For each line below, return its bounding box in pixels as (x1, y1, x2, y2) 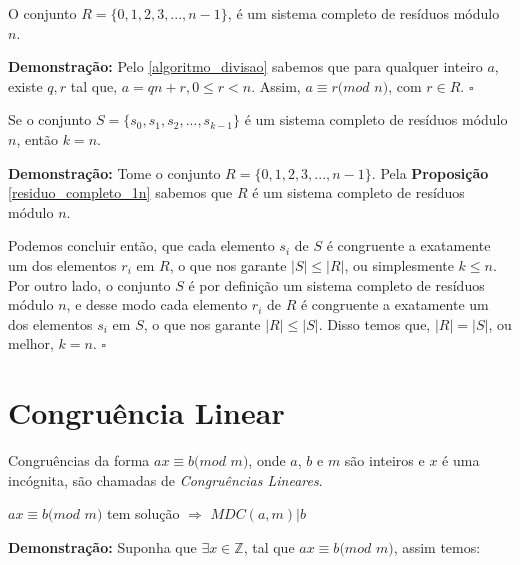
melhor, (8, 333, 54, 354)
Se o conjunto (8, 109, 92, 130)
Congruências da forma (8, 450, 150, 471)
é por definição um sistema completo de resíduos (188, 274, 485, 295)
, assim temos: (393, 536, 481, 557)
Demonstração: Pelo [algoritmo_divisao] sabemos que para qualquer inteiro (8, 56, 483, 77)
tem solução (107, 503, 180, 524)
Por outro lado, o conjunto (8, 274, 171, 295)
